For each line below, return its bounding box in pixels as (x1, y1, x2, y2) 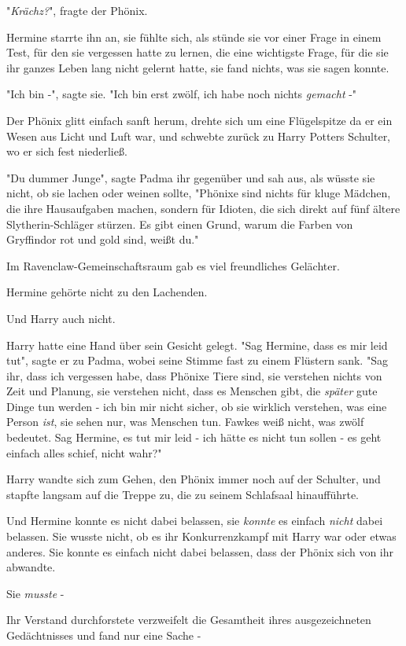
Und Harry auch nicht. (6, 310, 116, 326)
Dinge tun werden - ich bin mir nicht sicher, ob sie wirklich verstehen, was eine (6, 398, 387, 414)
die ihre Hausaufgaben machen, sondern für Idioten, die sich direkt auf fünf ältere (6, 200, 400, 216)
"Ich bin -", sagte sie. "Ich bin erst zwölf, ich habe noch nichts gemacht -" (6, 86, 357, 102)
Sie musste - (6, 585, 65, 601)
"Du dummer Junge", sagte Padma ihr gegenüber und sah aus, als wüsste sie (6, 169, 375, 185)
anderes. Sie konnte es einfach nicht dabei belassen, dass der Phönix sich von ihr (6, 543, 394, 560)
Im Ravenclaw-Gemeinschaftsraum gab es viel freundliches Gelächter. (6, 257, 340, 273)
